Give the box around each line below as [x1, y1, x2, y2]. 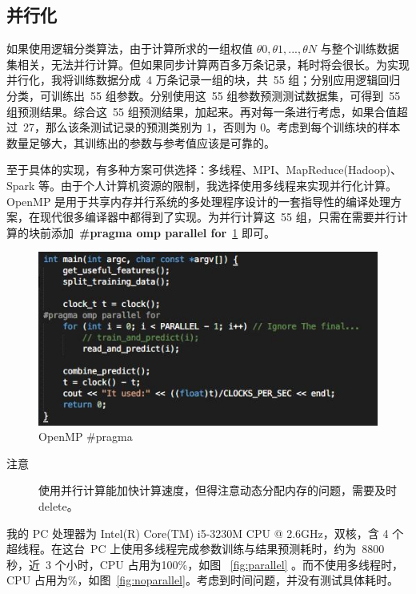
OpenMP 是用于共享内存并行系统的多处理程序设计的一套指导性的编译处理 [6, 192, 391, 209]
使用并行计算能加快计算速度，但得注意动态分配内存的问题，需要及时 [38, 482, 397, 499]
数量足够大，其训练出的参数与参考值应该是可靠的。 [6, 134, 275, 151]
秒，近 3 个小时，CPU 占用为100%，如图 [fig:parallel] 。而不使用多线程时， [6, 556, 404, 572]
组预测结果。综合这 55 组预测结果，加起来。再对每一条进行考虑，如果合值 [6, 103, 397, 119]
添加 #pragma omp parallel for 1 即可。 [50, 224, 275, 240]
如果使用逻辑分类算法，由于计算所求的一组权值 [6, 40, 253, 57]
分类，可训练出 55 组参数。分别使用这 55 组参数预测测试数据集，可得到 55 [6, 87, 401, 103]
